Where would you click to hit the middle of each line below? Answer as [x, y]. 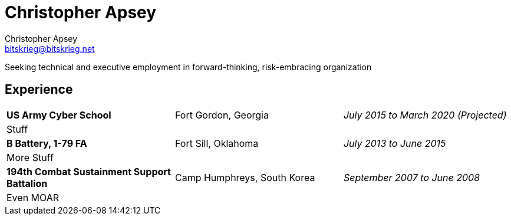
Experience [39, 90]
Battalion [27, 183]
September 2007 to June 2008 [412, 177]
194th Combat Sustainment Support [89, 171]
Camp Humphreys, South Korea [245, 177]
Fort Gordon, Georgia [222, 115]
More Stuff [30, 157]
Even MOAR [33, 197]
